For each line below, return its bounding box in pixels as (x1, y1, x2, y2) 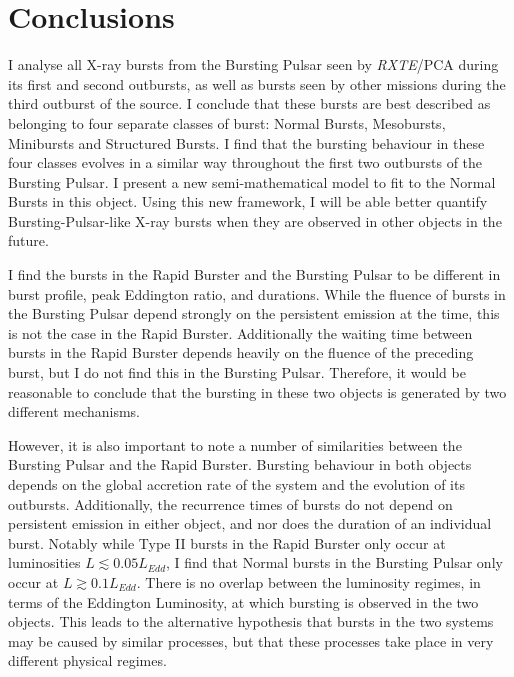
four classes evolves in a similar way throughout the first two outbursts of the (8, 152, 483, 173)
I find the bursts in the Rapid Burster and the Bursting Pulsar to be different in (8, 264, 501, 285)
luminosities (8, 552, 81, 573)
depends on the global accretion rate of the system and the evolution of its (8, 474, 465, 494)
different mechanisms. (8, 401, 141, 422)
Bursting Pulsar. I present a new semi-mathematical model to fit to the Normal (8, 171, 496, 192)
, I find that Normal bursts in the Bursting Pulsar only (166, 552, 503, 573)
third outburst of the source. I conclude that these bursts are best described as (8, 93, 491, 114)
